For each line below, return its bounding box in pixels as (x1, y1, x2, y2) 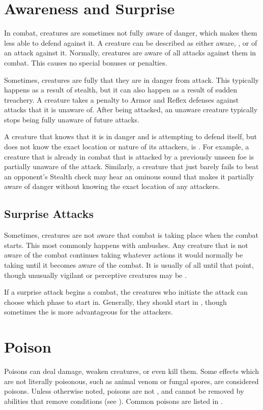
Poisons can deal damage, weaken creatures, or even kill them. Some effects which (4, 366, 259, 376)
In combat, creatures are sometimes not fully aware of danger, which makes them (4, 27, 257, 38)
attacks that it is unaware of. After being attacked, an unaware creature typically (4, 104, 258, 115)
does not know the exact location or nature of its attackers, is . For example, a (4, 141, 249, 152)
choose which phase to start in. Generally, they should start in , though (4, 296, 227, 307)
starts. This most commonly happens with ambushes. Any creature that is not (4, 239, 248, 250)
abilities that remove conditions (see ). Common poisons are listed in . (4, 395, 223, 406)
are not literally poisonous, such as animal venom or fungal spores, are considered (4, 375, 259, 386)
